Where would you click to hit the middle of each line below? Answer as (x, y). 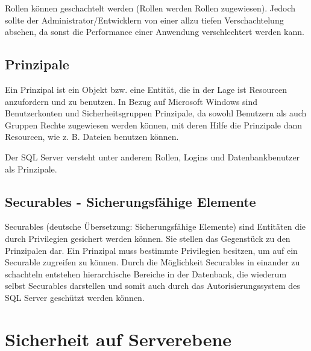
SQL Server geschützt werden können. (75, 297)
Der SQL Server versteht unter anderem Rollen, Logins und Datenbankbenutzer (152, 157)
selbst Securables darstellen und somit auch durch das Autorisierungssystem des (152, 286)
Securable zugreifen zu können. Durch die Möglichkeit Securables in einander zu (152, 262)
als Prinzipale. (31, 169)
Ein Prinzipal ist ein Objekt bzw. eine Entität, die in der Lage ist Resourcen (146, 89)
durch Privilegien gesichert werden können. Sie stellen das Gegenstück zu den (148, 238)
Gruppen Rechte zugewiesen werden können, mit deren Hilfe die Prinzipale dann (154, 125)
